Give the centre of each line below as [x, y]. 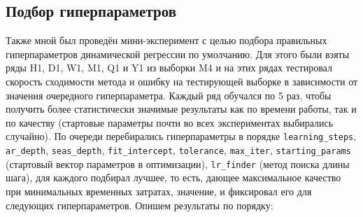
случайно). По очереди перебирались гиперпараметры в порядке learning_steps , [181, 136]
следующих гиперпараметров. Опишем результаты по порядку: [140, 205]
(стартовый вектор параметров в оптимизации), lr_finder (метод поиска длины [178, 163]
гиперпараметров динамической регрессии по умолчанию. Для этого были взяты [178, 54]
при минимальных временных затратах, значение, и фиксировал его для [159, 191]
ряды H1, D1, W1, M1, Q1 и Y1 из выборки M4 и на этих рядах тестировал [169, 68]
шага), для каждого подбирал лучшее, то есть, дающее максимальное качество [173, 177]
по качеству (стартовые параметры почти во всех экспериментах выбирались [170, 122]
